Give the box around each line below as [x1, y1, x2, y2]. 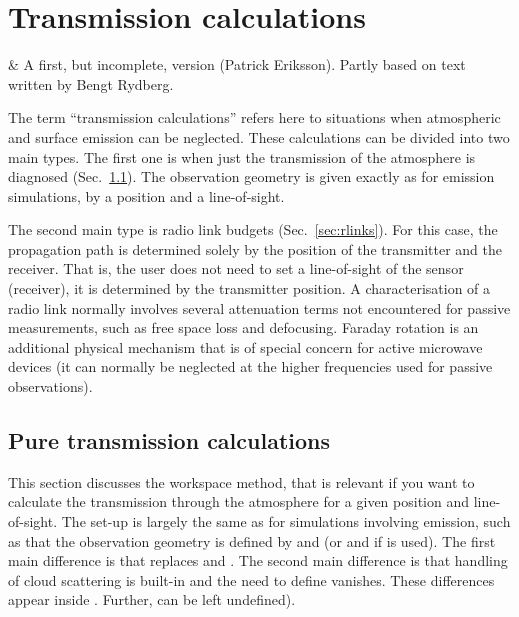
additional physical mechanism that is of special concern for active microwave [8, 336, 483, 357]
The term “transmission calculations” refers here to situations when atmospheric [8, 107, 501, 128]
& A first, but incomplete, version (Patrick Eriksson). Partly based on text [8, 54, 466, 75]
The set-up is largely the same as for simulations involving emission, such [61, 511, 511, 532]
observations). [8, 376, 93, 397]
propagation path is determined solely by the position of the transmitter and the [8, 238, 503, 259]
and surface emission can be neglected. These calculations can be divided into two [8, 126, 510, 147]
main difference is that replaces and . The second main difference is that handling [8, 550, 508, 571]
